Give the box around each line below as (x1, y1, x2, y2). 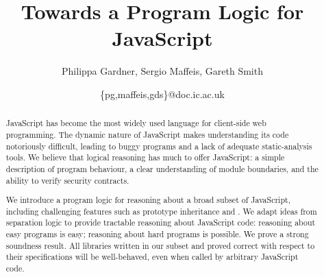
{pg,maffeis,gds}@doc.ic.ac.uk (100, 86, 225, 101)
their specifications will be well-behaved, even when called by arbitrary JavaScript (5, 251, 299, 263)
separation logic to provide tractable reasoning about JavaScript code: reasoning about (5, 217, 316, 228)
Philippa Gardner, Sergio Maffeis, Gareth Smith (62, 64, 263, 78)
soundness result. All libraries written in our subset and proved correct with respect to (5, 239, 315, 251)
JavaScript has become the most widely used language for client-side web (5, 117, 266, 129)
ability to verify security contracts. (5, 174, 129, 186)
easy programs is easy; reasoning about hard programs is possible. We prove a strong (5, 228, 309, 240)
